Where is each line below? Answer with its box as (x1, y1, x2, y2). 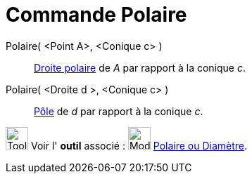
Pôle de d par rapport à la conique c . (34, 105, 203, 117)
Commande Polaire (6, 3, 187, 27)
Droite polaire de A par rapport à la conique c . (34, 61, 246, 74)
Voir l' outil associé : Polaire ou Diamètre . (30, 139, 248, 152)
